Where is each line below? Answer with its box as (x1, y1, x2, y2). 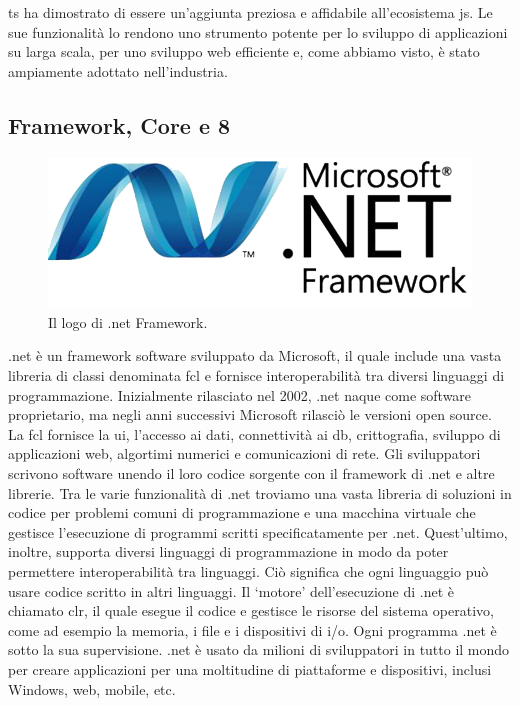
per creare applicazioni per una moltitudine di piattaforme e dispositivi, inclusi (8, 658, 492, 679)
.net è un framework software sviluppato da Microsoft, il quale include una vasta (8, 345, 502, 366)
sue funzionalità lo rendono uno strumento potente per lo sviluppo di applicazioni (8, 21, 508, 42)
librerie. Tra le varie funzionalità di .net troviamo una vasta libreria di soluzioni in (8, 482, 512, 503)
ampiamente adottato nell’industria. (8, 60, 228, 81)
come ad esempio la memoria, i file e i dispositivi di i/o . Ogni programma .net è (8, 619, 497, 640)
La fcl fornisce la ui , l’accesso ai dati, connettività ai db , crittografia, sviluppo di (8, 423, 501, 444)
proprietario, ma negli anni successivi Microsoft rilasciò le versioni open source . (8, 404, 492, 425)
